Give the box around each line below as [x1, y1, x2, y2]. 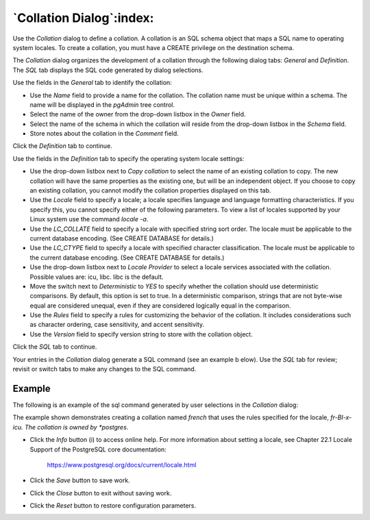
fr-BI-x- [330, 413, 352, 421]
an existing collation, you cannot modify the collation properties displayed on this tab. [29, 186, 271, 195]
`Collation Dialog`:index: [12, 10, 154, 25]
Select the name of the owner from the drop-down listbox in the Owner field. [29, 110, 246, 119]
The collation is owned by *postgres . [24, 423, 129, 431]
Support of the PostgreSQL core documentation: [29, 445, 167, 454]
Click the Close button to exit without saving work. [29, 488, 172, 497]
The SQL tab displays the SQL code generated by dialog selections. [12, 66, 203, 74]
